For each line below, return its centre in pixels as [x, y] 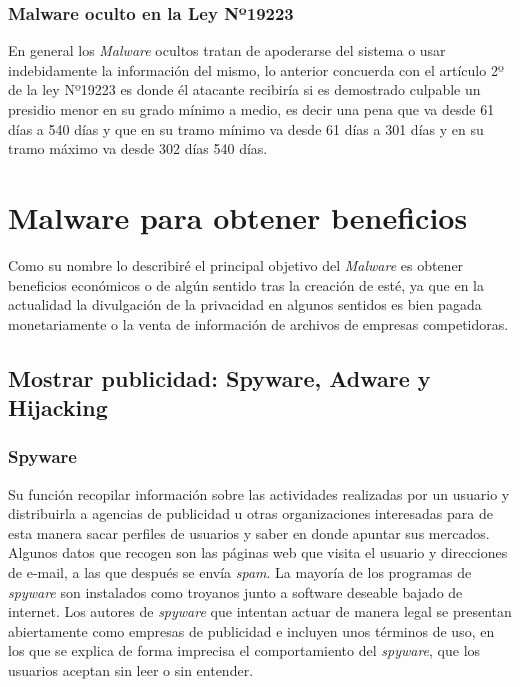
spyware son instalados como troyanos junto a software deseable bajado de [235, 591]
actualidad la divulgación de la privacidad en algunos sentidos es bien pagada [245, 304]
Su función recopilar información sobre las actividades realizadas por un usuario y [259, 493]
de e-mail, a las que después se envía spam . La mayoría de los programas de [240, 572]
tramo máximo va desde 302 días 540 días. [138, 148]
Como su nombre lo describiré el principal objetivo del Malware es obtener [236, 264]
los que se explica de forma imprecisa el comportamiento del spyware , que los [244, 650]
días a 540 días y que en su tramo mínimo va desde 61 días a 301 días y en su [246, 128]
